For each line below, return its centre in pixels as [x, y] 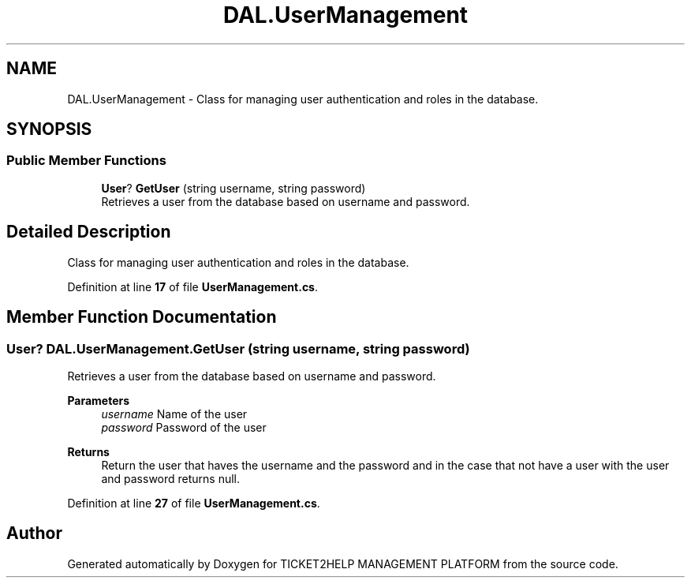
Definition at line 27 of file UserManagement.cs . [194, 503]
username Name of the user [174, 414]
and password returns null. [171, 478]
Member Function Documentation [142, 317]
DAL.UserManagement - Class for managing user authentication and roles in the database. [303, 99]
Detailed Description [89, 232]
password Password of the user [184, 427]
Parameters [99, 400]
